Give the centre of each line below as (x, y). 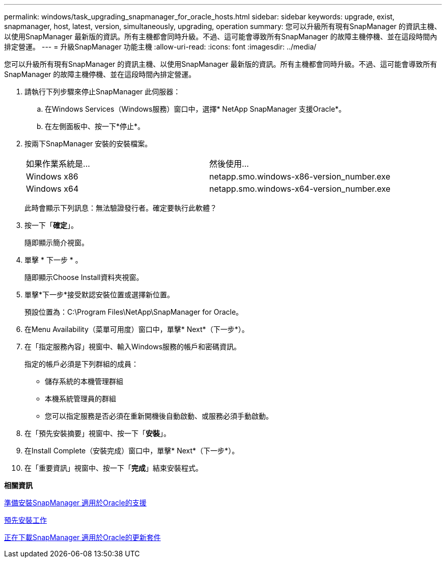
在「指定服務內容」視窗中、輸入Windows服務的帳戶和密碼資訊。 (133, 347)
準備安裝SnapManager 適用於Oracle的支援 (75, 503)
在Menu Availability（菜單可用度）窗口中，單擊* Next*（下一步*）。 (137, 329)
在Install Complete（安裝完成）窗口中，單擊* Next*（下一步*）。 (132, 451)
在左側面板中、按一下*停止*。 (95, 126)
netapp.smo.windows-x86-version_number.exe (300, 176)
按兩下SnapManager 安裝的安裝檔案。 (88, 144)
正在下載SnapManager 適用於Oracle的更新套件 (82, 537)
